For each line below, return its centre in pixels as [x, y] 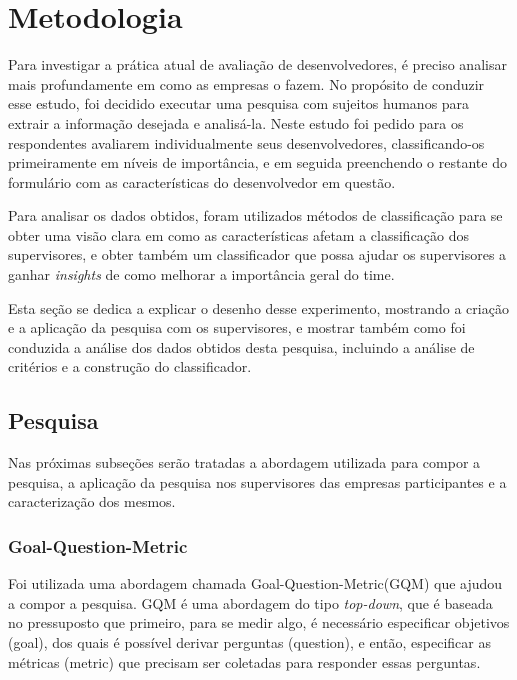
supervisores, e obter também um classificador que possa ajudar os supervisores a [257, 254]
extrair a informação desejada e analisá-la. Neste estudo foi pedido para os [236, 122]
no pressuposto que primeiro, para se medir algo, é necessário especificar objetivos [259, 622]
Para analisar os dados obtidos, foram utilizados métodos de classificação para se [255, 215]
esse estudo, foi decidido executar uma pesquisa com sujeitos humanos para [239, 103]
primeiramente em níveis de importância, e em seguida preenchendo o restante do [257, 162]
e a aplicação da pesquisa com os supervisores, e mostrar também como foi [237, 327]
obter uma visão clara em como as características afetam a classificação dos [239, 234]
